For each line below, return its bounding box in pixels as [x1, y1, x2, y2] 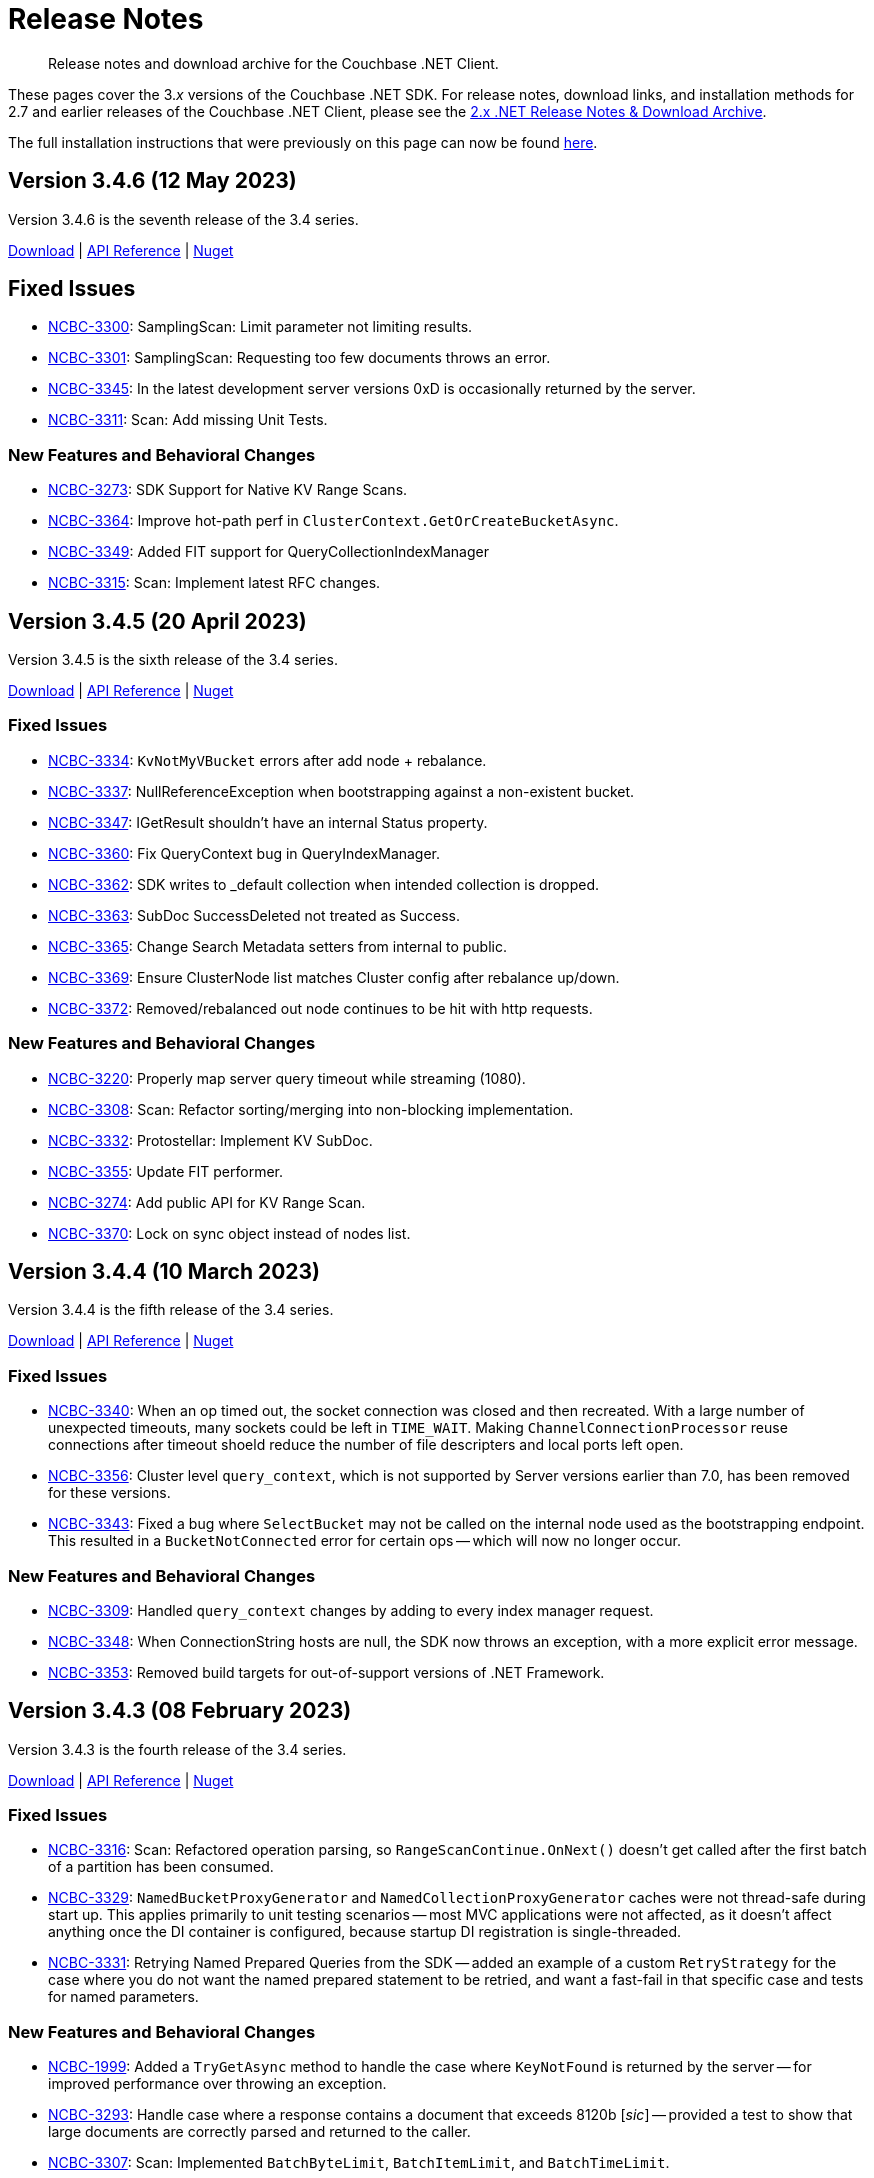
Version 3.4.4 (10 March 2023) [8, 1258, 321, 1284]
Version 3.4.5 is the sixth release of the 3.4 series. [8, 651, 338, 669]
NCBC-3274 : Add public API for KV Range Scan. [48, 1193, 366, 1211]
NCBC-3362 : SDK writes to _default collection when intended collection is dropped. [48, 875, 600, 893]
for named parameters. [48, 1988, 199, 2006]
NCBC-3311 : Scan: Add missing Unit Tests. [48, 411, 328, 429]
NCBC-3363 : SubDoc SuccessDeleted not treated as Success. [48, 906, 460, 924]
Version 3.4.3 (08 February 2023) [8, 1698, 352, 1724]
